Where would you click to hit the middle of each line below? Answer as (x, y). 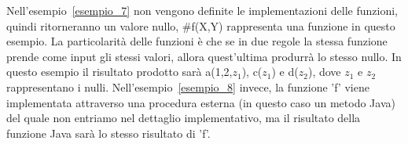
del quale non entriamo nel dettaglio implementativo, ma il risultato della (184, 118)
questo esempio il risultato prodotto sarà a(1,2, (119, 72)
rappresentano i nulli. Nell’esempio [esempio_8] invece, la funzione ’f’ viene (188, 86)
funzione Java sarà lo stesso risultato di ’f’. (108, 133)
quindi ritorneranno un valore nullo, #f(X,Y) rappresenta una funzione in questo (201, 25)
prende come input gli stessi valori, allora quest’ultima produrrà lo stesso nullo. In (204, 56)
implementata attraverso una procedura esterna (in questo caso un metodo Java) (201, 102)
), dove (324, 72)
